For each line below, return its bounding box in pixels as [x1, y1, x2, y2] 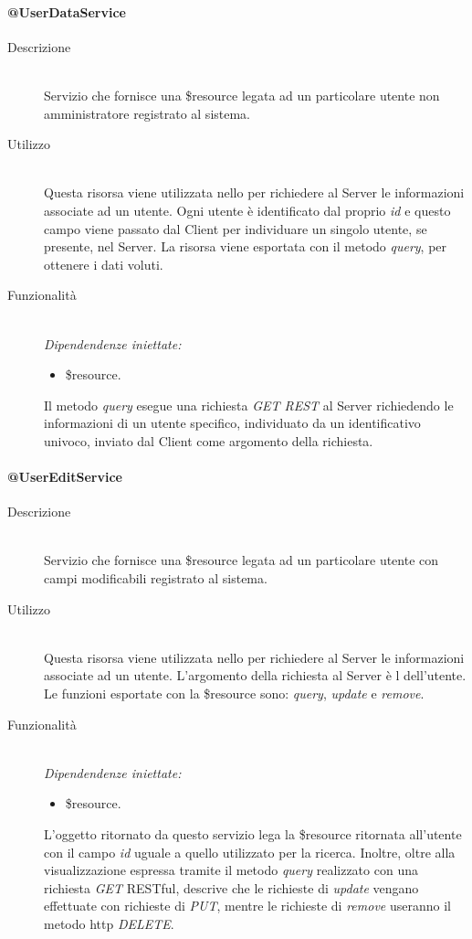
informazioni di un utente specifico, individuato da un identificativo [44, 413, 421, 432]
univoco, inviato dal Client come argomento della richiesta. [44, 431, 373, 450]
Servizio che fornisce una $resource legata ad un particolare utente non [44, 85, 440, 104]
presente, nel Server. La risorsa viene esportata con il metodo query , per [44, 237, 447, 256]
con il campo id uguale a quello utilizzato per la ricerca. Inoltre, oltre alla [44, 842, 456, 861]
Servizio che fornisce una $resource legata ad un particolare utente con [44, 550, 439, 570]
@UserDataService [7, 2, 126, 21]
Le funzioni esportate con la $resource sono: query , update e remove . [44, 684, 425, 703]
